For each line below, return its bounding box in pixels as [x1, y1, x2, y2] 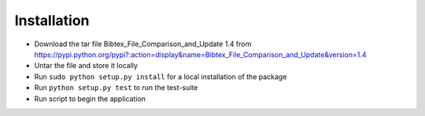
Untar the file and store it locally [34, 61, 138, 71]
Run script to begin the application [34, 94, 146, 103]
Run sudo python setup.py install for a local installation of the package [34, 71, 287, 82]
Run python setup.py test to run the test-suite [34, 83, 198, 92]
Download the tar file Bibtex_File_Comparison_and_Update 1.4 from [34, 39, 252, 49]
